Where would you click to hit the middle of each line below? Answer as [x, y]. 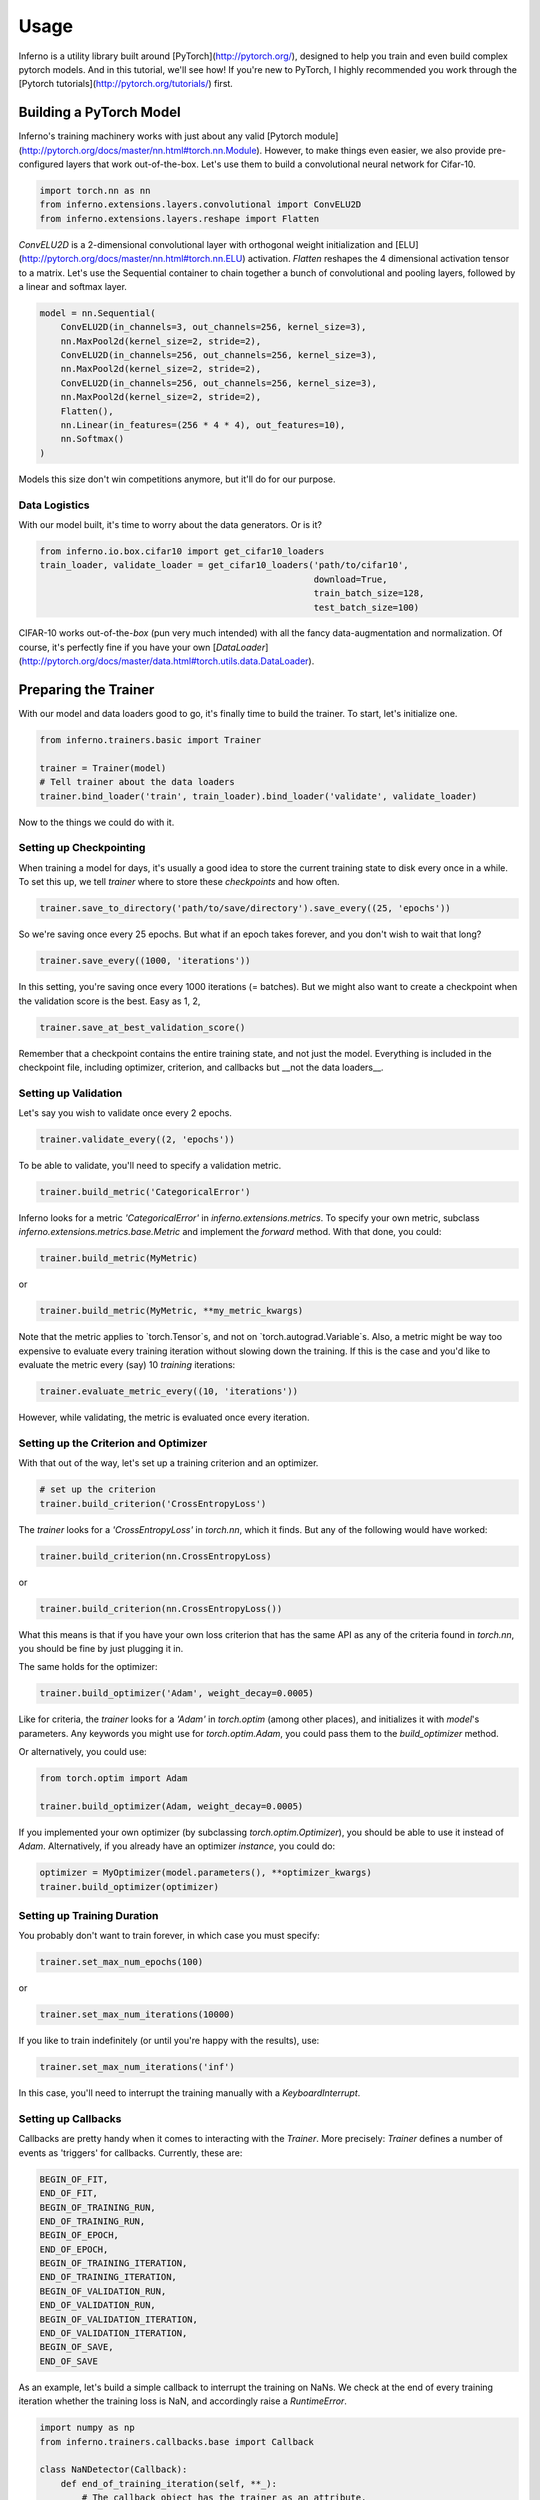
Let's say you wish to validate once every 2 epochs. [125, 1113]
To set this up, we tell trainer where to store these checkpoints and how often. [179, 882]
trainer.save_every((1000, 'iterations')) [145, 961]
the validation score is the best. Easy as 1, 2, [109, 1001]
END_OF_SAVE [69, 2361]
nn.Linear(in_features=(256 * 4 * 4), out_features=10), [203, 425]
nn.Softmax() [92, 439]
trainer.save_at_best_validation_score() [142, 1027]
